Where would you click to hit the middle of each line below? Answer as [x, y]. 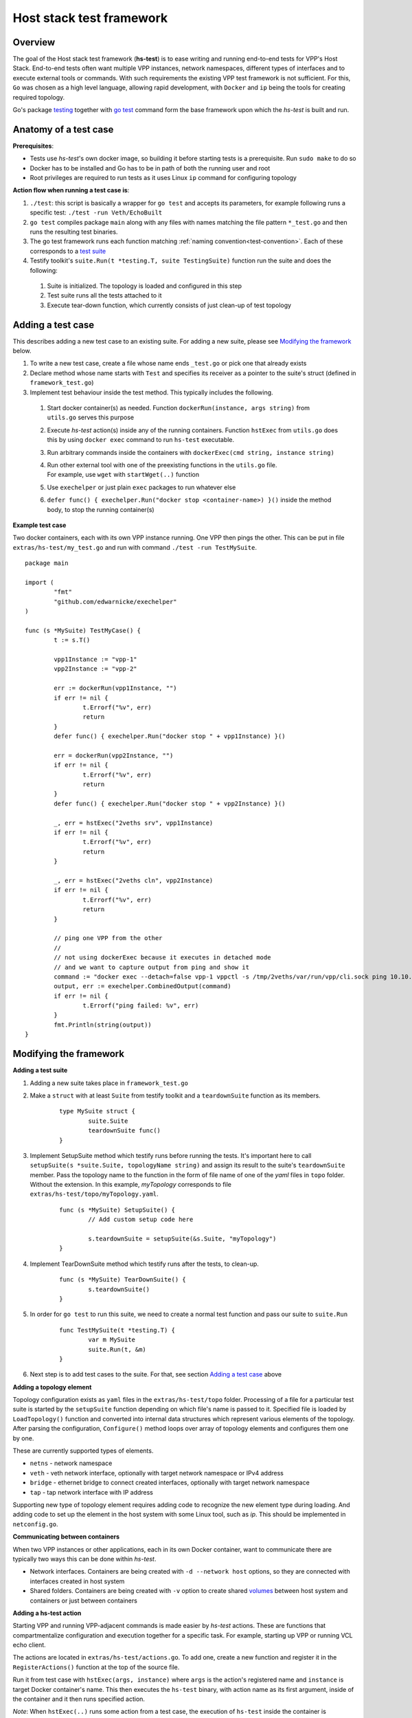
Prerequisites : [33, 146]
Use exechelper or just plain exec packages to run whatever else [141, 487]
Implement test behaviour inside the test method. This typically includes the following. [152, 392]
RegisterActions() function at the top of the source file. [96, 1667]
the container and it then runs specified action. [79, 1699]
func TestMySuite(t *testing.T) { [117, 1330]
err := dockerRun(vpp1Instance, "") [116, 688]
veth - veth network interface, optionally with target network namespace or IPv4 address [157, 1473]
